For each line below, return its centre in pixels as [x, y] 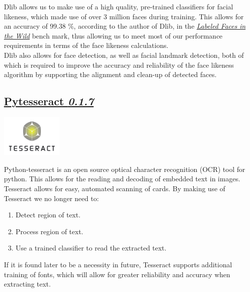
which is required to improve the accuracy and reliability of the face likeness [119, 64]
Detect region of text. [48, 215]
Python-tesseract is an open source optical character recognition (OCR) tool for [125, 169]
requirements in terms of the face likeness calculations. [86, 45]
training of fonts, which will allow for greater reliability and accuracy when [117, 274]
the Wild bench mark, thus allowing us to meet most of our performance [113, 35]
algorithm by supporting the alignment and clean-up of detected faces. [110, 74]
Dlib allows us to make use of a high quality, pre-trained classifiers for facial [119, 6]
